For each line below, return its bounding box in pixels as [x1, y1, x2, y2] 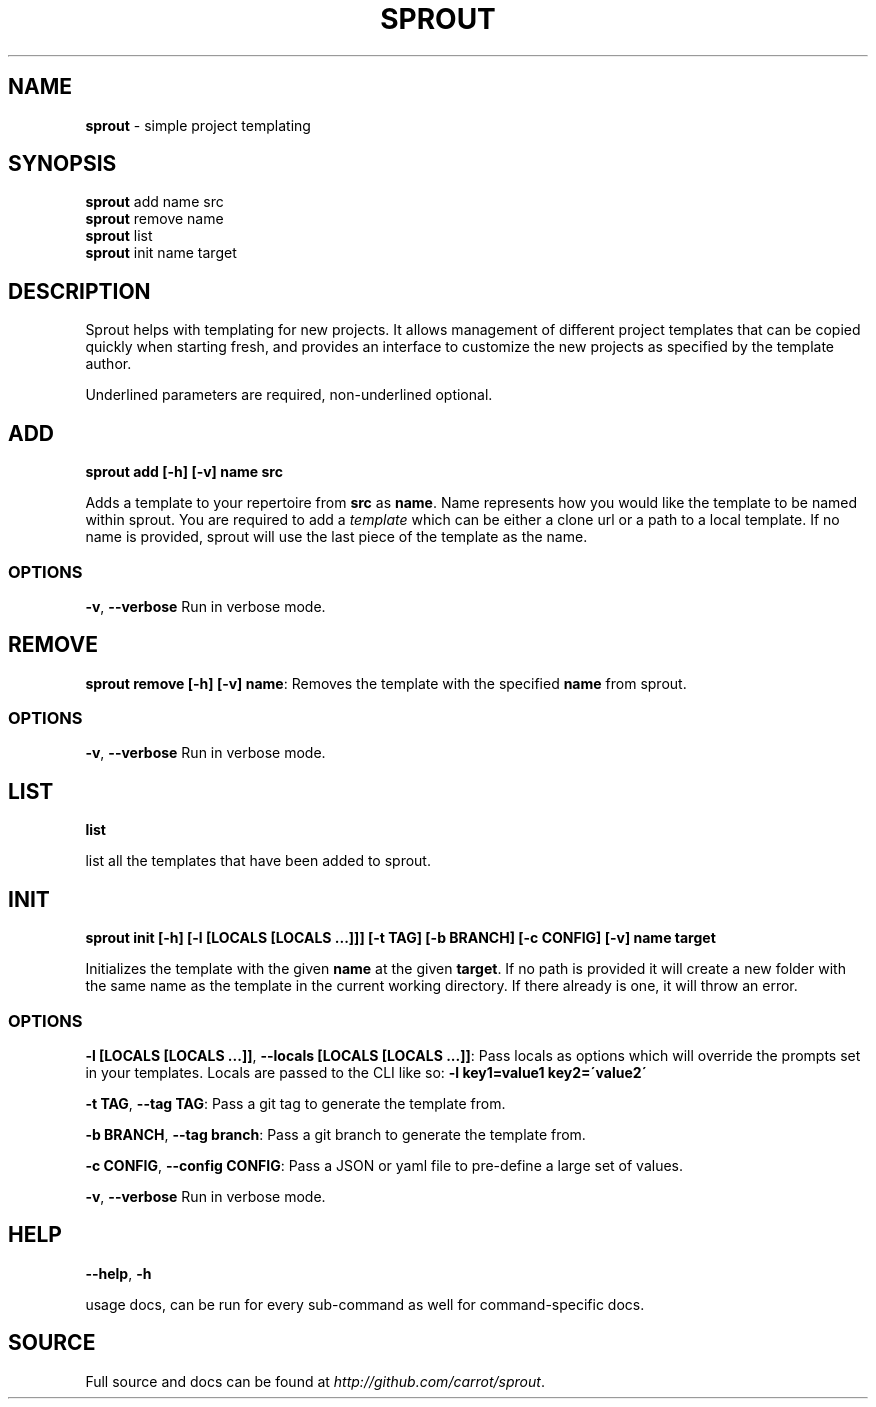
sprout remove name [85, 210, 224, 228]
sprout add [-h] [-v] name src [85, 463, 283, 481]
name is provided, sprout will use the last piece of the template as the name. [85, 528, 588, 546]
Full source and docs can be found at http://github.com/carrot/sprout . [85, 1372, 545, 1390]
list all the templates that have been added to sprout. [85, 852, 431, 870]
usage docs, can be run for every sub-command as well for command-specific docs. [85, 1295, 645, 1313]
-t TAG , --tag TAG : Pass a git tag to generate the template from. [85, 1094, 506, 1112]
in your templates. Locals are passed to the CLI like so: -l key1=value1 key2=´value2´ [85, 1063, 647, 1081]
